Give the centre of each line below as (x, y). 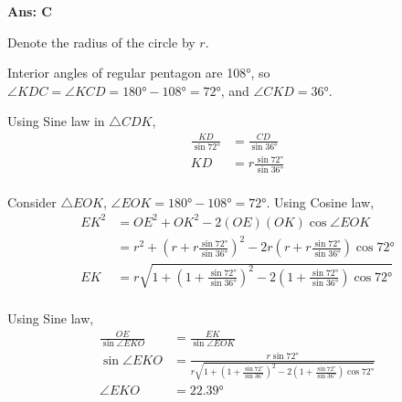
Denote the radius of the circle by (101, 42)
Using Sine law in (56, 121)
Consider (32, 201)
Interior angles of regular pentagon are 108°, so (139, 73)
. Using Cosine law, (320, 201)
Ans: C (30, 11)
